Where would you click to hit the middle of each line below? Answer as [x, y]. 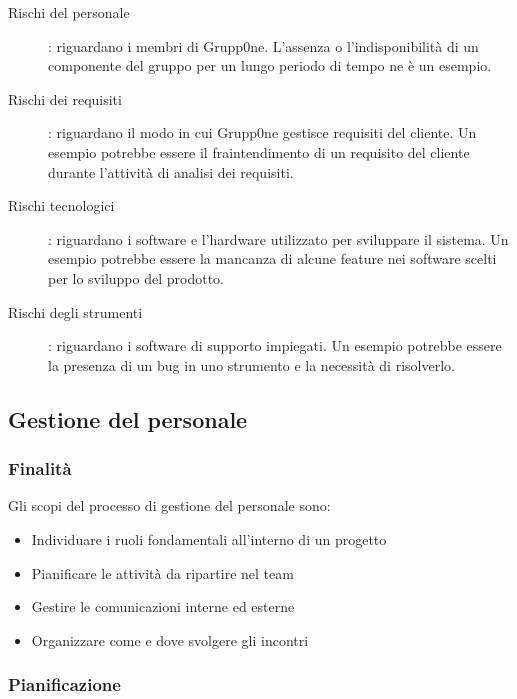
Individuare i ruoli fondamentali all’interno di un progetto [209, 538]
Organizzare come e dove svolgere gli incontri [170, 639]
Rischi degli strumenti [75, 311]
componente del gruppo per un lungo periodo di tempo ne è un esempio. [270, 65]
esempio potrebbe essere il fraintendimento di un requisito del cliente [259, 151]
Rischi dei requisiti [65, 98]
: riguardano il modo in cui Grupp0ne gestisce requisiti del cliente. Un [262, 132]
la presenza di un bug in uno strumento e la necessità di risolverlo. [251, 364]
